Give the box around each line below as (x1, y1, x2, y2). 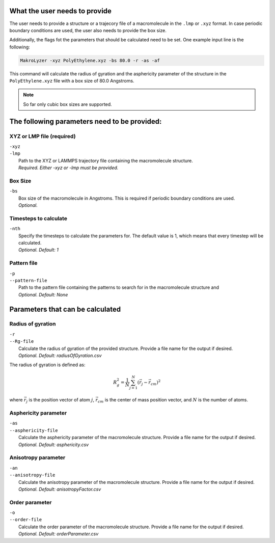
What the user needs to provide (9, 7, 112, 15)
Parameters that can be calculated (9, 305, 121, 313)
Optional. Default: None (18, 291, 68, 297)
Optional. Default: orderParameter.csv (18, 531, 99, 537)
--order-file (9, 517, 42, 523)
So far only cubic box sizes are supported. (23, 101, 112, 107)
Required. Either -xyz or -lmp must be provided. (18, 165, 119, 171)
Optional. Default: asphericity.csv (18, 441, 89, 448)
